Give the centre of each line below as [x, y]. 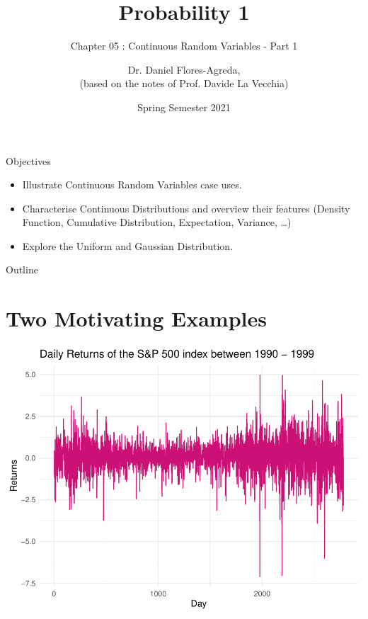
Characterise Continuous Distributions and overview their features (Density [186, 208]
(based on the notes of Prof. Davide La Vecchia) [184, 83]
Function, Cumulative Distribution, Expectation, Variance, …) [157, 222]
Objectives [28, 160]
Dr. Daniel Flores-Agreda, [184, 69]
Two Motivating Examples [136, 318]
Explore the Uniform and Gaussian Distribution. [128, 245]
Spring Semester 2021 [184, 107]
